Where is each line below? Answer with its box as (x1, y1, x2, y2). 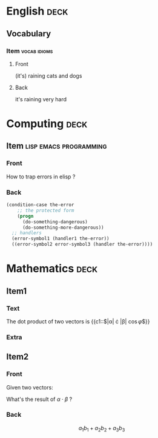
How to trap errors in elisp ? (6, 173, 76, 180)
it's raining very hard (15, 95, 67, 103)
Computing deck (6, 117, 88, 131)
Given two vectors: (6, 383, 53, 391)
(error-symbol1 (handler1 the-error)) (12, 235, 110, 242)
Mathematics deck (6, 262, 98, 275)
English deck (6, 4, 68, 18)
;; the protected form (17, 207, 74, 214)
